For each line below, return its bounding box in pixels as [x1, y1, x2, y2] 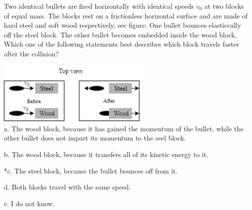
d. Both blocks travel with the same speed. [4, 182, 131, 192]
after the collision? [4, 48, 59, 58]
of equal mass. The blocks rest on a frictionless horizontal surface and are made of [4, 10, 248, 20]
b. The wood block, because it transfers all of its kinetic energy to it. [4, 149, 208, 159]
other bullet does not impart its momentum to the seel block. [4, 133, 186, 143]
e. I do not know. [4, 198, 55, 208]
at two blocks [204, 1, 244, 11]
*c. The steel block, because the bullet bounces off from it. [4, 165, 178, 175]
